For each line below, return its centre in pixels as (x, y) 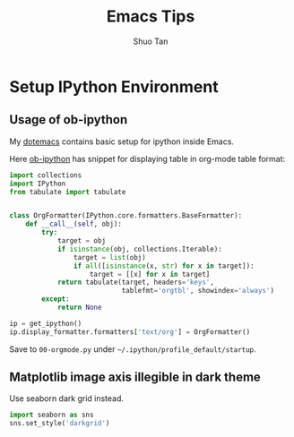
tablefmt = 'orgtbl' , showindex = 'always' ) (198, 291)
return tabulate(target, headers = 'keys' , (136, 283)
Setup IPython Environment (114, 86)
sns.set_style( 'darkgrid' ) (60, 424)
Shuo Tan (151, 41)
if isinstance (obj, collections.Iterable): (139, 249)
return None (79, 307)
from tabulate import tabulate (68, 192)
